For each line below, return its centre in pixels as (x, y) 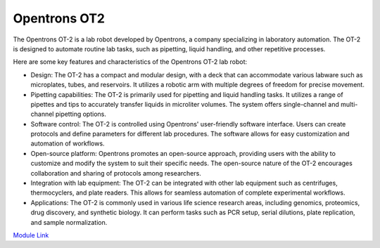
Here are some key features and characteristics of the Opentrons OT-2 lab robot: (130, 62)
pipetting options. (81, 114)
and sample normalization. (69, 222)
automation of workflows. (68, 143)
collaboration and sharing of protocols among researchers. (116, 173)
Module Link (31, 235)
